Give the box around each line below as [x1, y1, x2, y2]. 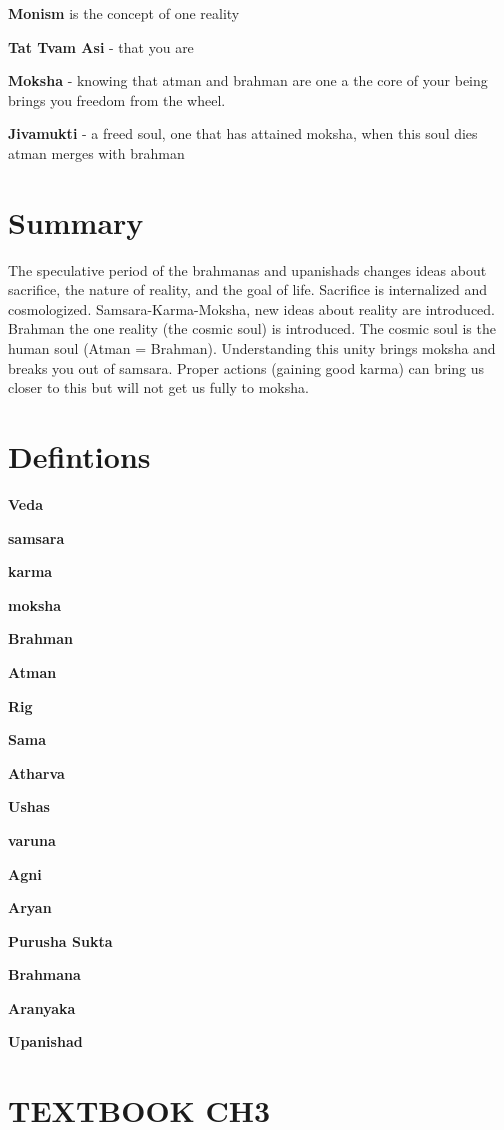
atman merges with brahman [8, 142, 185, 163]
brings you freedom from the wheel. [8, 89, 226, 110]
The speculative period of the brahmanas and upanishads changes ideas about [8, 259, 487, 280]
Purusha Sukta [8, 930, 113, 951]
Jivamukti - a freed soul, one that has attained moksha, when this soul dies [8, 123, 478, 144]
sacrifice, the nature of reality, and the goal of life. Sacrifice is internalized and [8, 279, 488, 300]
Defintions [8, 436, 151, 477]
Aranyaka [8, 997, 76, 1018]
